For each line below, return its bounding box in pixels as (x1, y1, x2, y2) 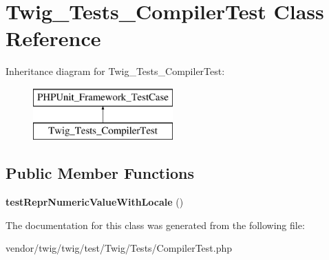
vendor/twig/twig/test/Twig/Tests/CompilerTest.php (6, 241, 232, 255)
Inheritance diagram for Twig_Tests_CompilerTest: (6, 64, 225, 78)
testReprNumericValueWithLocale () (6, 195, 184, 209)
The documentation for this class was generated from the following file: (6, 217, 305, 232)
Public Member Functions (6, 162, 194, 184)
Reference (6, 24, 101, 52)
